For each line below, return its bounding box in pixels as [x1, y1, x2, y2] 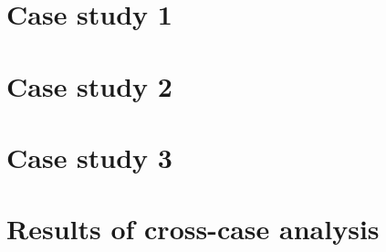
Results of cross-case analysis [6, 210, 380, 247]
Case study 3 [6, 138, 172, 175]
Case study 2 [6, 67, 172, 104]
